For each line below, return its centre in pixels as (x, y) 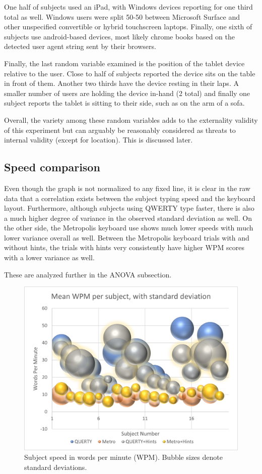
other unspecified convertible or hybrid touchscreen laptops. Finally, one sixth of (128, 27)
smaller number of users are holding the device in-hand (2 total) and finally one (127, 93)
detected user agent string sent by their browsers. (80, 46)
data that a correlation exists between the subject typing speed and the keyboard (130, 198)
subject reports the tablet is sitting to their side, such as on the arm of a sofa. (124, 103)
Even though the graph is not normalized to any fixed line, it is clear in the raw (127, 188)
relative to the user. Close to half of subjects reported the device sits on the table (130, 73)
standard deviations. (56, 467)
